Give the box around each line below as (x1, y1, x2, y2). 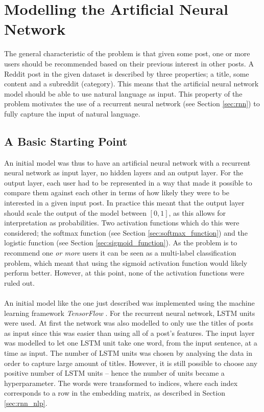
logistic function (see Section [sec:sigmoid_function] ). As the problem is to (4, 237, 237, 248)
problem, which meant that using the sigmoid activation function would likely (4, 257, 248, 268)
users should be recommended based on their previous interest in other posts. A (4, 58, 254, 68)
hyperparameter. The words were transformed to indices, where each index (4, 377, 238, 388)
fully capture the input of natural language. (4, 108, 140, 119)
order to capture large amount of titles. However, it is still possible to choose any (4, 357, 258, 368)
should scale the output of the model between (4, 207, 147, 218)
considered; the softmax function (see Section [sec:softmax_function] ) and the (4, 227, 248, 238)
